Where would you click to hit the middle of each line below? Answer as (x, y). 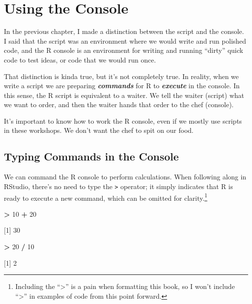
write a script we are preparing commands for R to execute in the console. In (122, 86)
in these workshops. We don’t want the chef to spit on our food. (99, 130)
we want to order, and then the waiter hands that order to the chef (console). (119, 104)
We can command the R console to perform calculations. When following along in (125, 177)
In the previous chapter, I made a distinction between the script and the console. (124, 31)
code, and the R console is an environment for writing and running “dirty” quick (124, 50)
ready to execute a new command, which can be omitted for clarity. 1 (106, 197)
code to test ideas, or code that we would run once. (80, 59)
